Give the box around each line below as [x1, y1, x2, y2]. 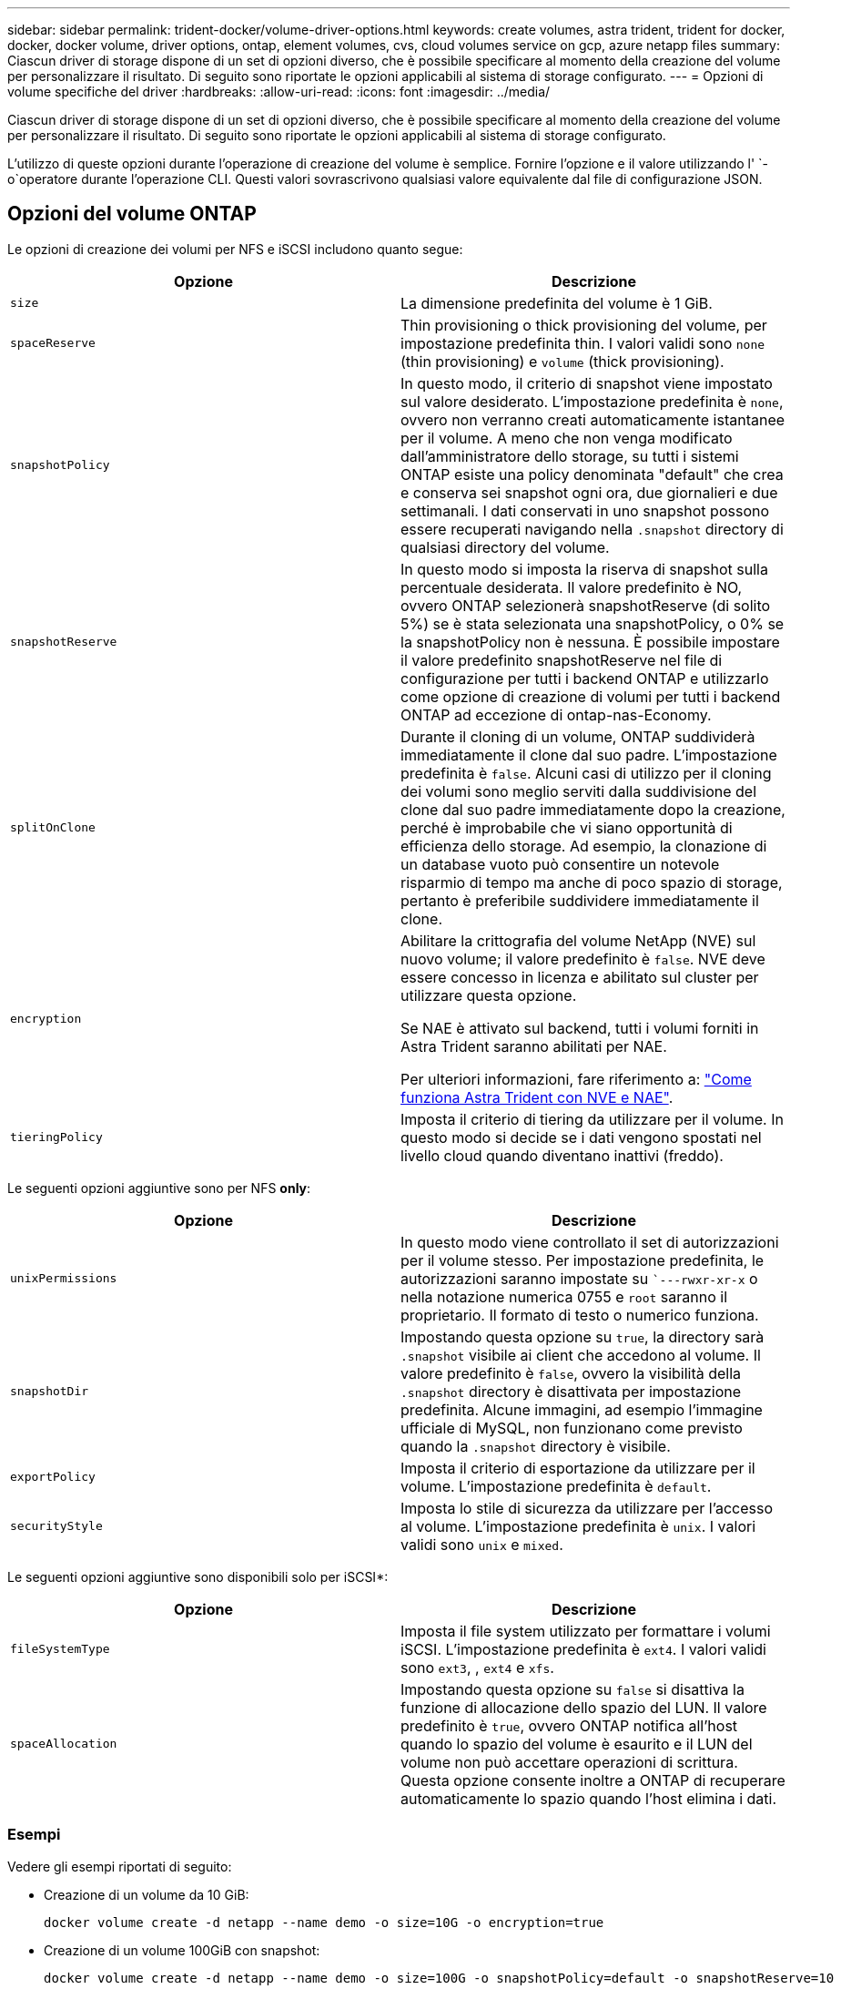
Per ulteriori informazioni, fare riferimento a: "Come [400, 1069, 752, 1088]
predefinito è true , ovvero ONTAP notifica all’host [400, 1716, 738, 1735]
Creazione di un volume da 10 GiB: [44, 1886, 249, 1902]
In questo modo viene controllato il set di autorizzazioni [400, 1232, 779, 1251]
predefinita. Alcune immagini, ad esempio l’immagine [400, 1400, 763, 1419]
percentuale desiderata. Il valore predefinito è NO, [400, 577, 743, 597]
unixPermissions [10, 1271, 117, 1286]
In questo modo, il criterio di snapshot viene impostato [400, 373, 773, 393]
